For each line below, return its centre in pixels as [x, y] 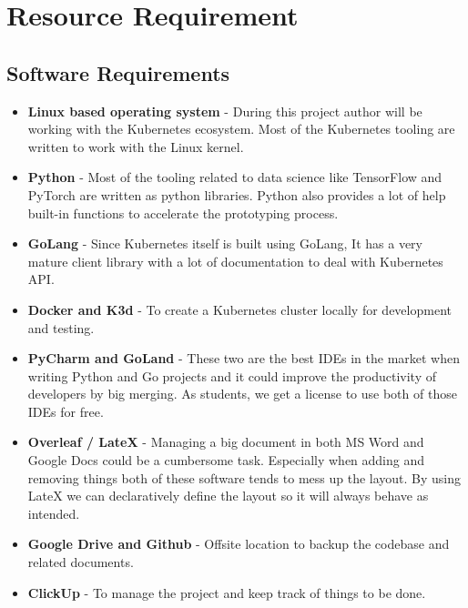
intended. [54, 513]
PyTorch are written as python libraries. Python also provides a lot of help [237, 194]
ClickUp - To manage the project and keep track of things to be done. [227, 592]
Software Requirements [118, 72]
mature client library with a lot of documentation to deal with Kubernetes [235, 261]
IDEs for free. [66, 411]
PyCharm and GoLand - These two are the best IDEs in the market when [244, 358]
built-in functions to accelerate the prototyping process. [183, 213]
